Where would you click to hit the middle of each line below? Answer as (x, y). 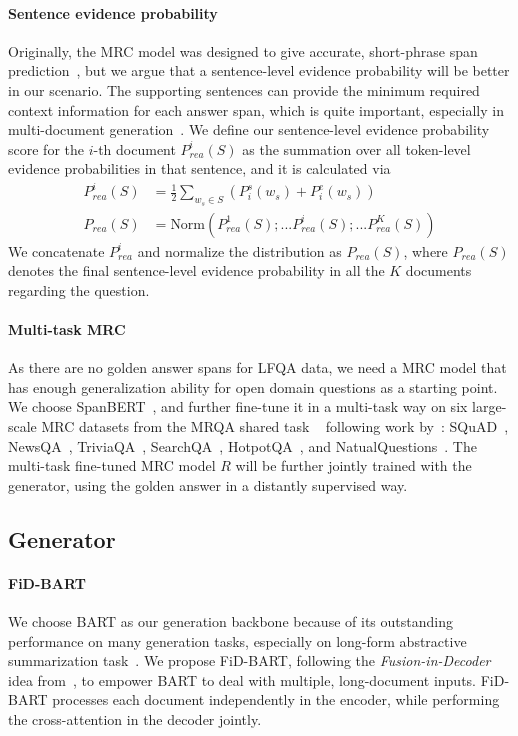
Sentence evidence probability (113, 12)
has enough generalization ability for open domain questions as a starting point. (253, 386)
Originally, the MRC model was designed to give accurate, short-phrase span (243, 50)
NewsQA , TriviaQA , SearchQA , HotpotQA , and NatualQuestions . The (242, 445)
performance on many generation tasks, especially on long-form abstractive (237, 640)
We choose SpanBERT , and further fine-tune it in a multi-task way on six (238, 406)
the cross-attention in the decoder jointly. (135, 719)
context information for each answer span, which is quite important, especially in (256, 109)
